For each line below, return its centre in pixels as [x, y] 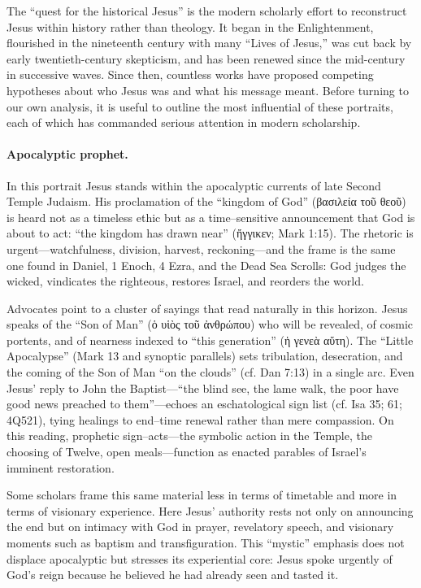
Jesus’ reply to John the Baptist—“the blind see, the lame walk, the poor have [203, 388]
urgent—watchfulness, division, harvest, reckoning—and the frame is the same [201, 248]
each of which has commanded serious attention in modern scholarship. [184, 122]
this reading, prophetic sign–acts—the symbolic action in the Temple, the [189, 436]
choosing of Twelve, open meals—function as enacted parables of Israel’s [187, 452]
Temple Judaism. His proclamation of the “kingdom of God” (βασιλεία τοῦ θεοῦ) [206, 201]
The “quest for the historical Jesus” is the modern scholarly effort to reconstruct [207, 11]
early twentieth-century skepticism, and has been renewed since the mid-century [206, 58]
